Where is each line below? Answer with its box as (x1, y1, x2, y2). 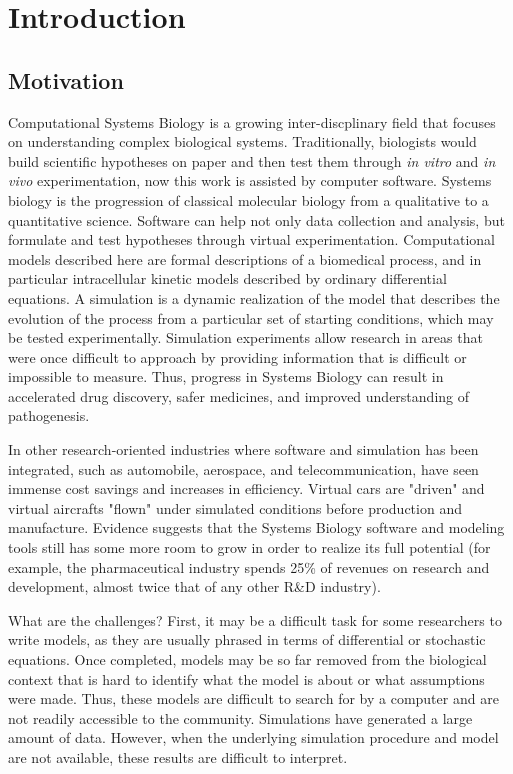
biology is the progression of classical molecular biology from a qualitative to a (8, 189, 489, 210)
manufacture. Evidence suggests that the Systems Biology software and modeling (8, 517, 505, 538)
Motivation (8, 64, 124, 95)
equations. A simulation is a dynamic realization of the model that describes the (8, 287, 500, 308)
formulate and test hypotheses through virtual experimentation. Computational (8, 229, 495, 250)
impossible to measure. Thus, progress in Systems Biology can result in (8, 366, 444, 387)
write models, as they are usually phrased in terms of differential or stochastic (8, 629, 486, 650)
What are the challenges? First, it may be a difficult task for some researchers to (8, 609, 502, 630)
